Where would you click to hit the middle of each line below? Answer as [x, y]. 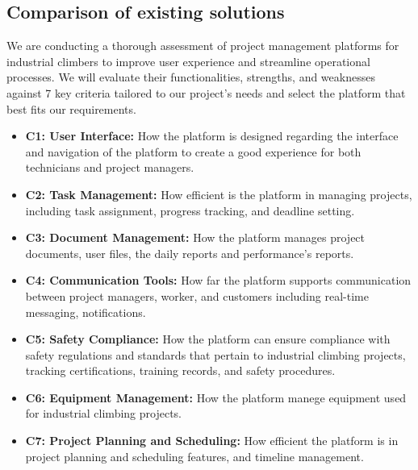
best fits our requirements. [71, 108]
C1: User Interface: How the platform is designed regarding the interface [212, 136]
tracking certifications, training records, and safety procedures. [180, 370]
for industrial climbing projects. [103, 413]
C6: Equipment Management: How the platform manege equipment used [216, 397]
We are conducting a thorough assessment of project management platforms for [203, 46]
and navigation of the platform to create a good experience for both [193, 151]
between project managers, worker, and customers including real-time [197, 295]
